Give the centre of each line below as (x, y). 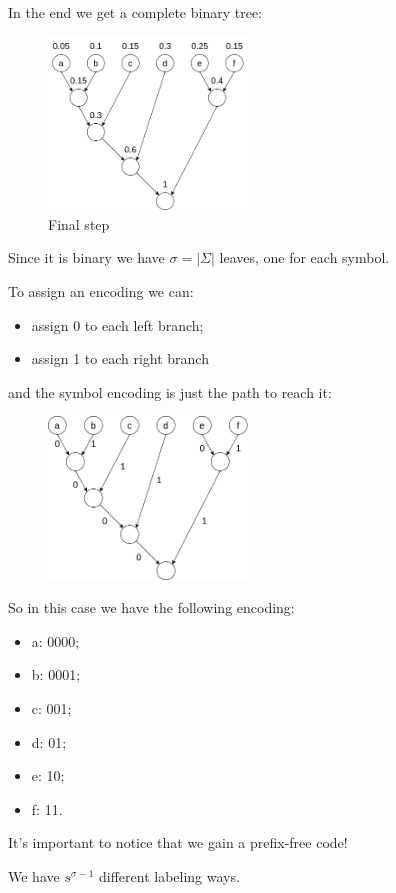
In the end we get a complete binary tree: (135, 12)
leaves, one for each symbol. (304, 257)
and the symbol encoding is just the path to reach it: (170, 391)
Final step (79, 223)
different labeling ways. (169, 876)
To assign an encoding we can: (101, 290)
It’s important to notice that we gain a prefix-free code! (178, 842)
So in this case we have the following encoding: (151, 607)
